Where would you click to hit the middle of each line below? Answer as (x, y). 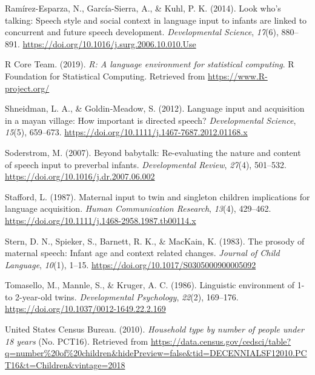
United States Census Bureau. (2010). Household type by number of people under (154, 329)
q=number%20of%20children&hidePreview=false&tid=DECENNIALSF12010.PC (156, 353)
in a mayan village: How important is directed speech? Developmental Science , (151, 120)
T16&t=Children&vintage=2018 (65, 364)
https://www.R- (238, 76)
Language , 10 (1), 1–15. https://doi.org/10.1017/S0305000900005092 (131, 264)
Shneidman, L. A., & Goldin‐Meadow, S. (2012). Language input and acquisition (155, 108)
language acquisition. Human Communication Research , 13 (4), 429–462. (138, 208)
